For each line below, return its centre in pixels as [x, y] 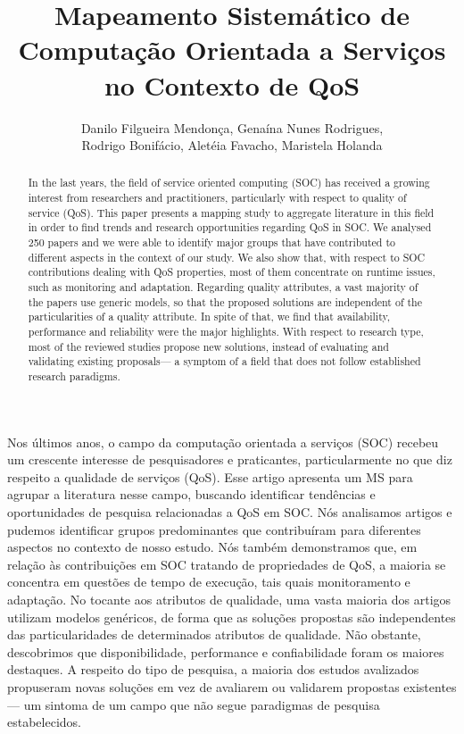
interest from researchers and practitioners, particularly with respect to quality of [217, 198]
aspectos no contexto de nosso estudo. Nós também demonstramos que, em [212, 547]
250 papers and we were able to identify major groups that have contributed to [211, 242]
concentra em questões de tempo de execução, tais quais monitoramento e [209, 582]
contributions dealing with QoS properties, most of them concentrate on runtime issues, [232, 272]
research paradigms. [74, 376]
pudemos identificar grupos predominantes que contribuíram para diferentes [214, 529]
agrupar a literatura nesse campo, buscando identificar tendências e [191, 494]
